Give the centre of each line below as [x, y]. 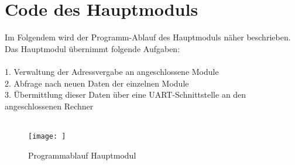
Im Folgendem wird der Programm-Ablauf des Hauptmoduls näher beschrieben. [148, 37]
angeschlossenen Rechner [49, 106]
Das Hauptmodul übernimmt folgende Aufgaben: [92, 48]
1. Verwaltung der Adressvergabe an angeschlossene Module [112, 71]
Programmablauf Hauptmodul [82, 155]
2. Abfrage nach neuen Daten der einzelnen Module [97, 83]
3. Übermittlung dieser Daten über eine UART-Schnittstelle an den [126, 94]
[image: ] [47, 136]
